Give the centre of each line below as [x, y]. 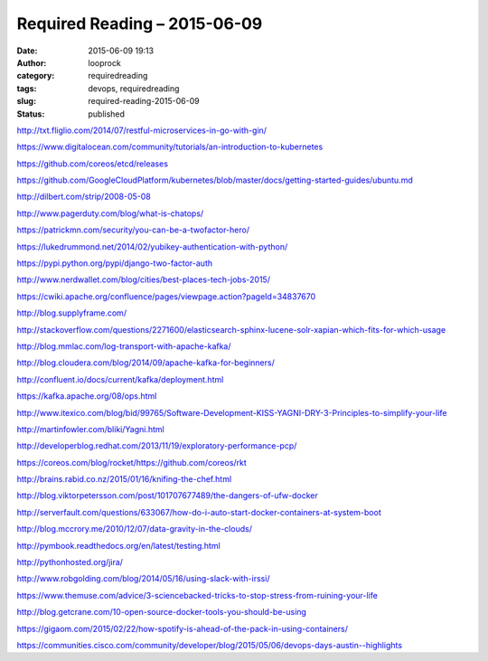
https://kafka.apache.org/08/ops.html [87, 396]
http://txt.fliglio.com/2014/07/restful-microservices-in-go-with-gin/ [141, 130]
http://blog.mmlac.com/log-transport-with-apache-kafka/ [124, 346]
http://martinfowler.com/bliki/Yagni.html [90, 429]
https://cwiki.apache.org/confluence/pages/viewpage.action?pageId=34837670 [166, 296]
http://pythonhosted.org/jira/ [70, 562]
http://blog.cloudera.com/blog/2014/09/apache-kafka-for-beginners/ [145, 363]
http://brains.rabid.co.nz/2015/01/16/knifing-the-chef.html [124, 479]
